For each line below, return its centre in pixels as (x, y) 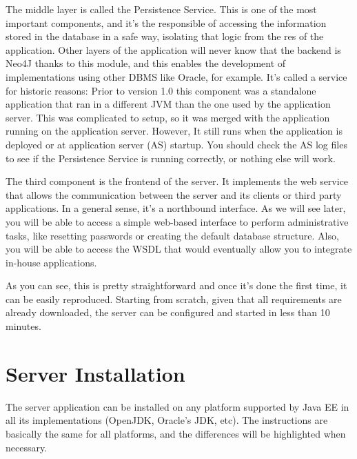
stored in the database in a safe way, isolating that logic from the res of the (165, 36)
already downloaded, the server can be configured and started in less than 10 (168, 312)
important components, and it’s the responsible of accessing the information (166, 22)
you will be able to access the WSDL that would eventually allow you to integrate (179, 249)
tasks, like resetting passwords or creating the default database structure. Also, (172, 235)
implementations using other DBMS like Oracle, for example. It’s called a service (176, 76)
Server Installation (95, 373)
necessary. (27, 447)
